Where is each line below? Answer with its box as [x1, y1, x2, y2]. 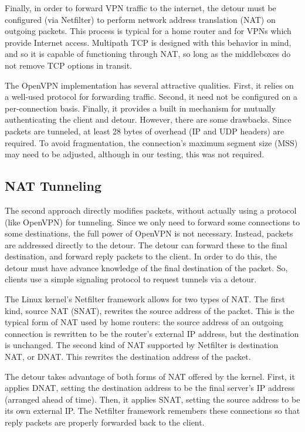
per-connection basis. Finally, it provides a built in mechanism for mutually [5, 102, 276, 114]
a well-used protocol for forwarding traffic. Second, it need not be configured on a [5, 90, 297, 103]
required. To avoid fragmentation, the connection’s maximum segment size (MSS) [5, 136, 298, 148]
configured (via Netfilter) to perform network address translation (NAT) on [5, 13, 276, 25]
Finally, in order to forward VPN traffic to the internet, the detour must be [5, 2, 276, 14]
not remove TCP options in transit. [5, 59, 133, 71]
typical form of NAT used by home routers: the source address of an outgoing [5, 316, 284, 328]
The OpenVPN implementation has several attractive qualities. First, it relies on [5, 79, 294, 91]
